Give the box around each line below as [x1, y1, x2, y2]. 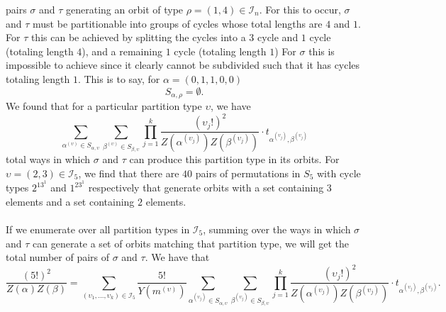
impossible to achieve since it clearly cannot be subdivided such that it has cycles [6, 57, 360, 72]
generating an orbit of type [66, 2, 184, 16]
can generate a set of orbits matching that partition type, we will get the [33, 235, 349, 250]
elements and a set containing [6, 194, 135, 208]
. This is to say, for [77, 71, 160, 86]
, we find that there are [78, 165, 179, 180]
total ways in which [6, 151, 91, 166]
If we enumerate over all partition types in [6, 222, 190, 237]
